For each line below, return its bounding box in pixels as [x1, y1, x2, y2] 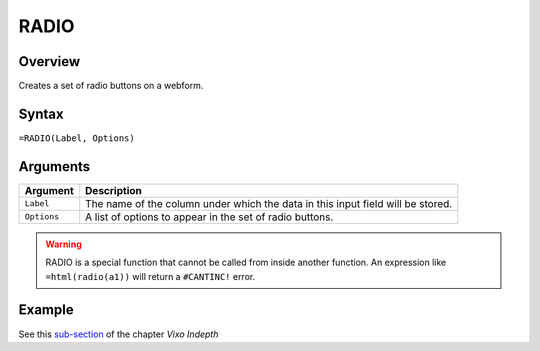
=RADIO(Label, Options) [18, 132, 135, 144]
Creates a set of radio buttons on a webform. [18, 80, 204, 92]
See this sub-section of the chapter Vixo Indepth [18, 328, 219, 340]
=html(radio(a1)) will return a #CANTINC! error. [45, 270, 256, 282]
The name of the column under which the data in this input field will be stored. [85, 196, 453, 210]
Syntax [18, 105, 64, 122]
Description [85, 183, 142, 197]
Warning [45, 238, 82, 250]
